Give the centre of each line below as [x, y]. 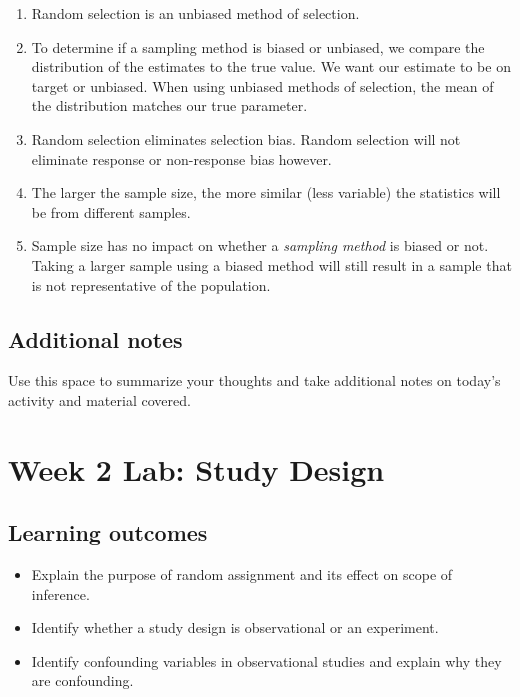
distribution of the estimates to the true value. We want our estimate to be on [271, 66]
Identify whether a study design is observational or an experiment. [235, 627]
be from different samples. [111, 211]
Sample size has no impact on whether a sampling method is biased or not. [260, 245]
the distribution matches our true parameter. [169, 105]
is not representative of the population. [151, 284]
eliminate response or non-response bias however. [181, 158]
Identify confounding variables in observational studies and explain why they [266, 660]
